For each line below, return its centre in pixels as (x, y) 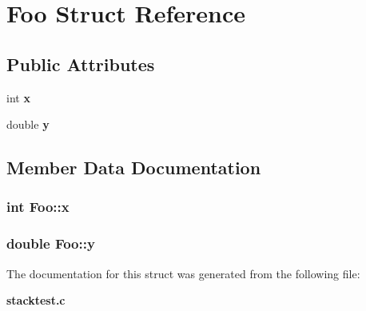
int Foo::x (38, 207)
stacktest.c (36, 300)
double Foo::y (51, 243)
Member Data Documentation (134, 167)
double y (28, 124)
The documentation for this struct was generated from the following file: (183, 273)
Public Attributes (81, 64)
